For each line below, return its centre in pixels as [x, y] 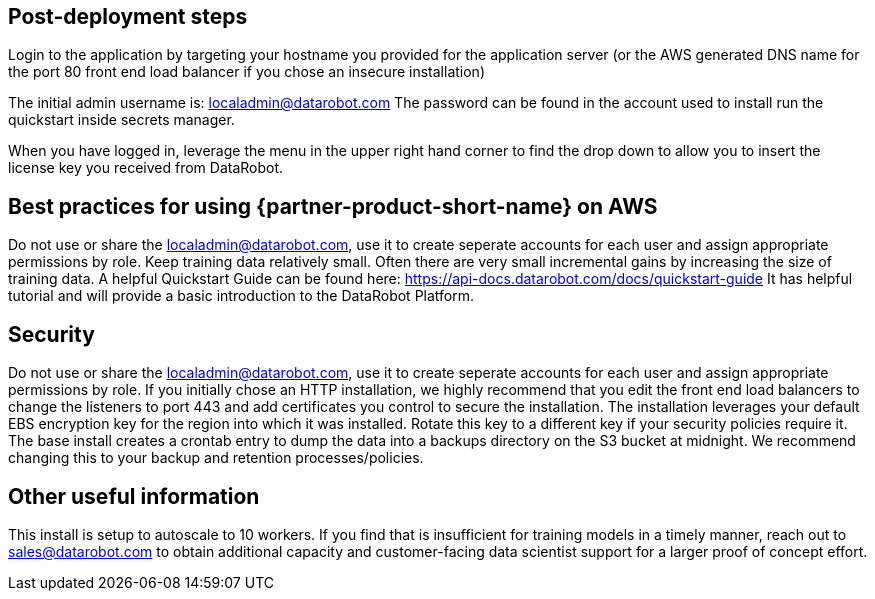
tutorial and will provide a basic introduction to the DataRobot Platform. [241, 296]
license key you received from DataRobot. [146, 168]
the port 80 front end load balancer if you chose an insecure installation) [246, 72]
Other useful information [134, 496]
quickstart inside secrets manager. [121, 120]
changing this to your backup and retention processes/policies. [216, 458]
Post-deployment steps [128, 16]
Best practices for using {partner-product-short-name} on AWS [333, 206]
